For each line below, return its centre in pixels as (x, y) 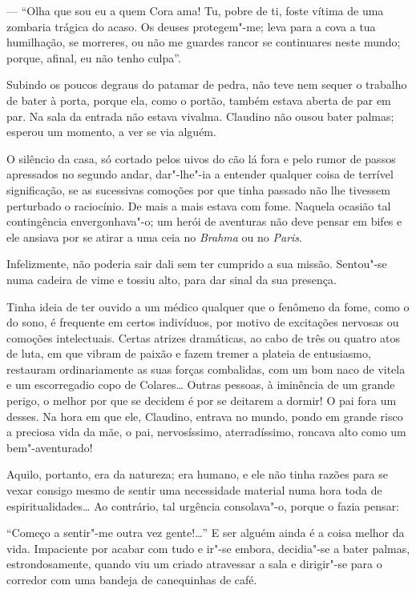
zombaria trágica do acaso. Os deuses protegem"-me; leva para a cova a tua (191, 26)
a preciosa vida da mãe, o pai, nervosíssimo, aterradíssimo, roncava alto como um (206, 432)
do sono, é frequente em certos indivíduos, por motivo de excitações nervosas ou (203, 322)
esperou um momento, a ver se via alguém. (111, 132)
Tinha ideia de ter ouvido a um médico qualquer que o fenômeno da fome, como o (208, 306)
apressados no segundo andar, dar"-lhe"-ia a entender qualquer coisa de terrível (200, 174)
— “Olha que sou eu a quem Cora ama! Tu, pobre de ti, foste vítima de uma (195, 10)
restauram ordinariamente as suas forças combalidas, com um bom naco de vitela (206, 369)
